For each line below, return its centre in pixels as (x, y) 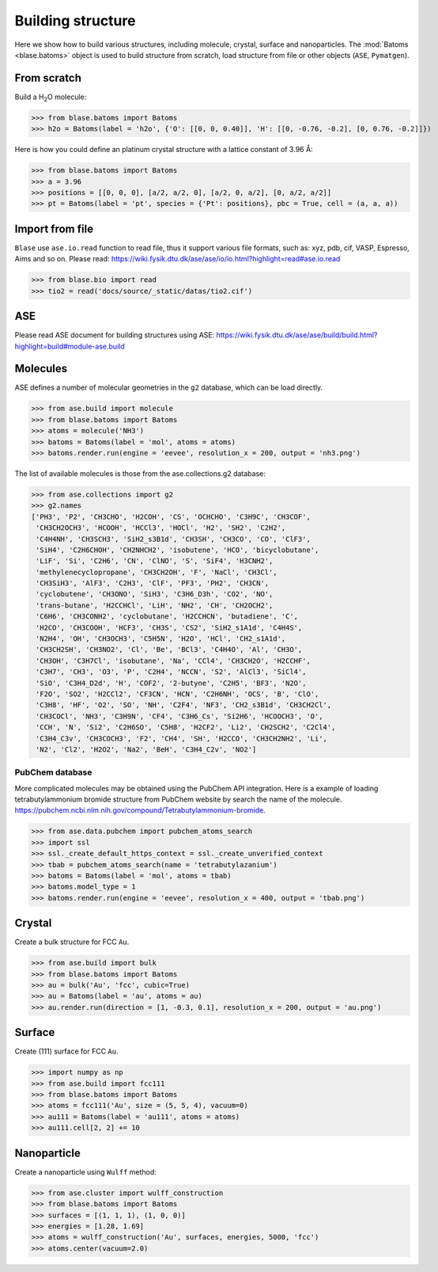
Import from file (54, 229)
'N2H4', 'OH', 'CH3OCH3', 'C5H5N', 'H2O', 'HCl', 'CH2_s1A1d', (161, 639)
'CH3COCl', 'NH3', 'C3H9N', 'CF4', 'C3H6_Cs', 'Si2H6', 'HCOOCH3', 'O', (179, 716)
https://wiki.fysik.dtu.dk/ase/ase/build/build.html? (297, 335)
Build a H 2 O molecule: (51, 97)
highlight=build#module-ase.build (70, 346)
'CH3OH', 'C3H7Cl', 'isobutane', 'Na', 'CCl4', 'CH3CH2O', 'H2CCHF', (174, 661)
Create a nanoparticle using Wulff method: (86, 1171)
